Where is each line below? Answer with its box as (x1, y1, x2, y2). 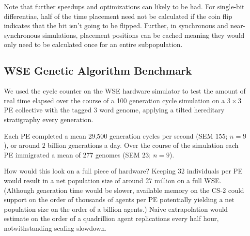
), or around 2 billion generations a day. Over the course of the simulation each (4, 140, 239, 150)
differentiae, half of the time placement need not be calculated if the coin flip (4, 11, 232, 21)
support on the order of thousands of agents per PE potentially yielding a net (4, 194, 234, 205)
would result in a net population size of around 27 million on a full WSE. (4, 175, 221, 185)
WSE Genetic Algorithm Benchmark (4, 63, 192, 78)
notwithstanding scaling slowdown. (4, 222, 107, 233)
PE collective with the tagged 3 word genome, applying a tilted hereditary (4, 105, 225, 115)
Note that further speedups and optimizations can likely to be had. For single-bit (4, 1, 245, 11)
